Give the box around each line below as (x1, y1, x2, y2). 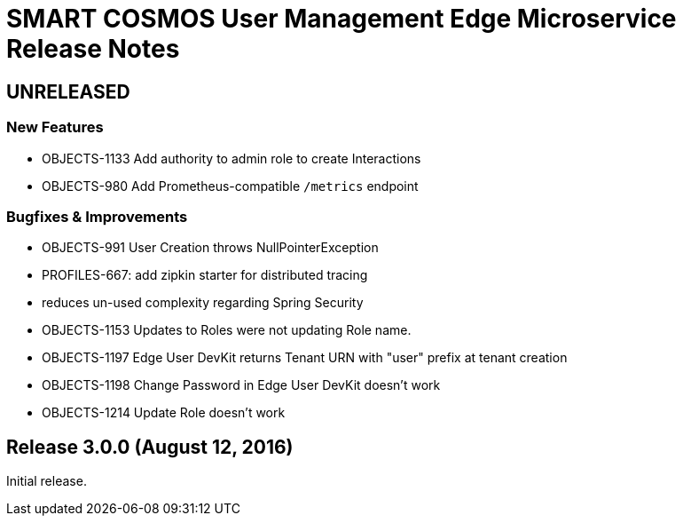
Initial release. (6, 473, 87, 489)
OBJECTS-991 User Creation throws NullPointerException (42, 240, 379, 256)
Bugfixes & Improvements (6, 207, 188, 226)
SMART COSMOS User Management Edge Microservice (6, 4, 677, 34)
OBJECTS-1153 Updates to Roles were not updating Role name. (42, 322, 412, 338)
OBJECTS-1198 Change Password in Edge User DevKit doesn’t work (42, 377, 441, 393)
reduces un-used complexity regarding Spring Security (42, 295, 364, 311)
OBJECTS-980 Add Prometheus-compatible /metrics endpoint (42, 178, 419, 194)
